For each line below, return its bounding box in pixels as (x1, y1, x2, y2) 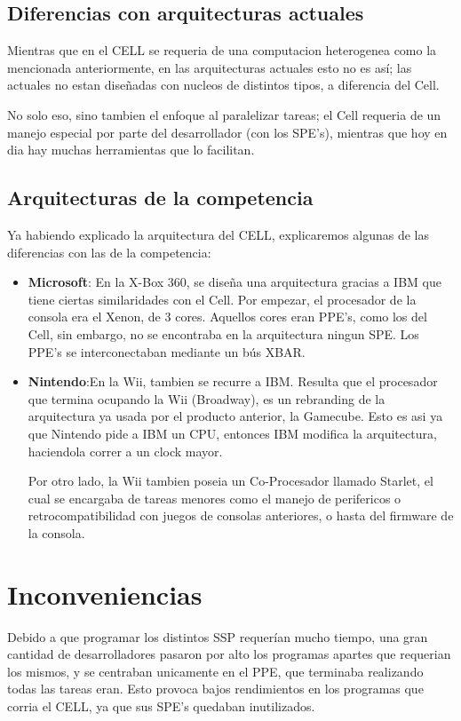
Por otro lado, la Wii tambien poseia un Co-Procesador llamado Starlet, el (28, 471, 433, 490)
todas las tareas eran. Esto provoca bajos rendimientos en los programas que (7, 679, 424, 698)
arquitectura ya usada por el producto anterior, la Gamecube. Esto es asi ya (28, 407, 443, 425)
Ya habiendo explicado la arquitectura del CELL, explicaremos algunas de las (7, 225, 430, 243)
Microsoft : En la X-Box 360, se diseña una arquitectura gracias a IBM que (28, 273, 441, 291)
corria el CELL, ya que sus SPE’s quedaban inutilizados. (7, 696, 315, 715)
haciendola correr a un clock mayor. (28, 441, 223, 460)
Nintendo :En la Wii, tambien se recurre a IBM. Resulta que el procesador (28, 372, 438, 391)
